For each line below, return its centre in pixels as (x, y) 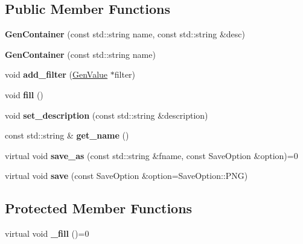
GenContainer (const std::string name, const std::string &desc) (125, 34)
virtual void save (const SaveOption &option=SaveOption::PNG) (126, 176)
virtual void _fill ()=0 (47, 233)
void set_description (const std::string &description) (107, 115)
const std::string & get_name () (67, 135)
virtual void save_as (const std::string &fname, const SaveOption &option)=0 (151, 155)
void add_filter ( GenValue (56, 74)
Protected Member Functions (99, 208)
